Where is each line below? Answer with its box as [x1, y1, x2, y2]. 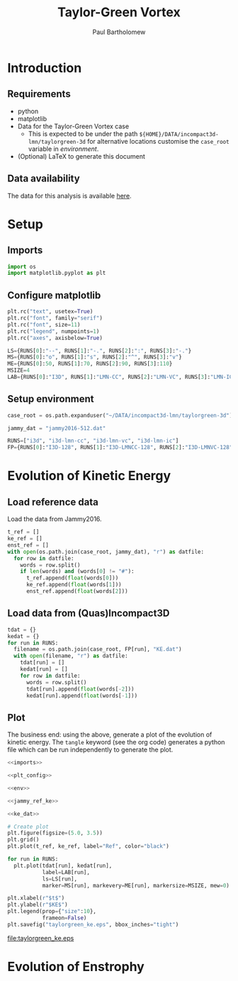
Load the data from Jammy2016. [7, 515, 102, 523]
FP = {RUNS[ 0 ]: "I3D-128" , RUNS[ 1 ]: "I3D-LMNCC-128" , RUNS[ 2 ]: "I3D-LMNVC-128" [7, 444, 233, 451]
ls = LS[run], [42, 875, 78, 883]
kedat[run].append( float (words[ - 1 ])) [25, 692, 138, 699]
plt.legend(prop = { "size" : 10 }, [7, 908, 97, 915]
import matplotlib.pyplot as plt [7, 270, 106, 277]
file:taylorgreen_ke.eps [7, 934, 74, 942]
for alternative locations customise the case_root [87, 137, 229, 145]
